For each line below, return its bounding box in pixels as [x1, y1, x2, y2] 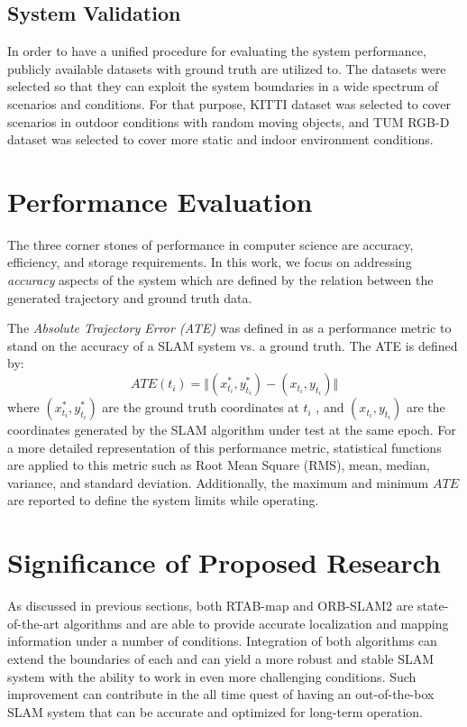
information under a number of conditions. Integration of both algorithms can [7, 631, 437, 650]
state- [417, 596, 449, 615]
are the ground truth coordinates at [102, 398, 299, 417]
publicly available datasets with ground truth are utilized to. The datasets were [7, 59, 446, 78]
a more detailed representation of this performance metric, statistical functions [7, 437, 442, 456]
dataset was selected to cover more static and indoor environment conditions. [7, 130, 434, 149]
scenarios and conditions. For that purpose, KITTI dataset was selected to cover [7, 94, 452, 113]
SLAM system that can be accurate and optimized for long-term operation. [7, 702, 423, 721]
